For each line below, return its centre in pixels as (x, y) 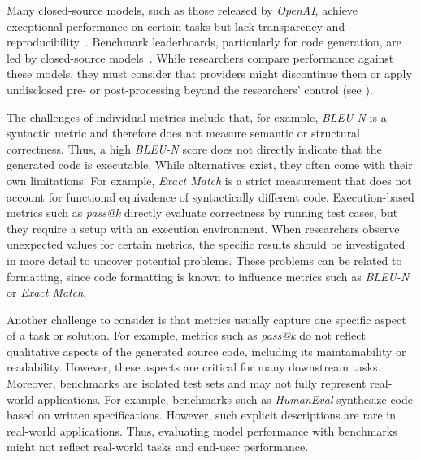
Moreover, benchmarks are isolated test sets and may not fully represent (187, 383)
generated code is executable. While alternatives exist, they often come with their (210, 165)
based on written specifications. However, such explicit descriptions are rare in (202, 415)
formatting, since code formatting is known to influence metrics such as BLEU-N (208, 276)
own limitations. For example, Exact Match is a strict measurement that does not (209, 180)
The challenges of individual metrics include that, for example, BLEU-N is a (197, 117)
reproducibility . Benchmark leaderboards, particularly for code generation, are (204, 42)
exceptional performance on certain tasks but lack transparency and (176, 26)
